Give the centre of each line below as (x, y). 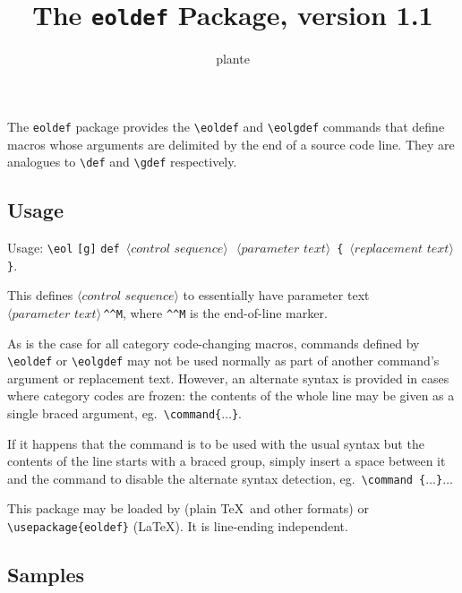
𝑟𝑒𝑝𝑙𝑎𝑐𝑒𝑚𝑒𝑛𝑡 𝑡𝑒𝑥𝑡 (402, 249)
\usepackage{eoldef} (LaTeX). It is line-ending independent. (178, 526)
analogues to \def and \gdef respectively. (122, 162)
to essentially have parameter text (276, 295)
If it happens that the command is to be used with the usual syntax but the (216, 443)
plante (233, 59)
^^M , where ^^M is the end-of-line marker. (215, 312)
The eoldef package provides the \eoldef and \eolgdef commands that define (226, 126)
